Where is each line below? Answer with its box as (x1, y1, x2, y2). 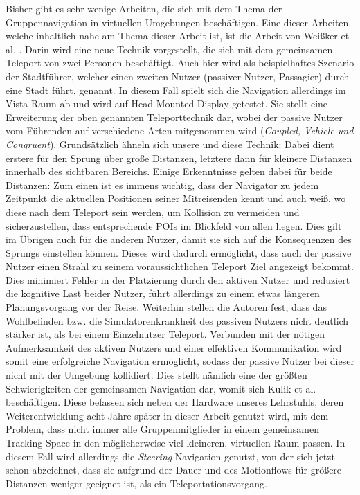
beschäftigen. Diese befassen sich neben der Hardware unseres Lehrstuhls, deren (6, 395, 344, 409)
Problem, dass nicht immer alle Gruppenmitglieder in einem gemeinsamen (6, 422, 319, 436)
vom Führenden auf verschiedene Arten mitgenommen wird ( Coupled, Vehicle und (6, 123, 354, 138)
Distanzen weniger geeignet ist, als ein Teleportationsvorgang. (6, 476, 267, 490)
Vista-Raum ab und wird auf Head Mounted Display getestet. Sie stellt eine (6, 96, 328, 111)
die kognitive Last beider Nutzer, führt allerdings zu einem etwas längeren (6, 286, 320, 300)
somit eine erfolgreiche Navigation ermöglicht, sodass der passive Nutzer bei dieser (6, 354, 354, 368)
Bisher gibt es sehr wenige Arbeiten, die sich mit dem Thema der (6, 1, 282, 15)
